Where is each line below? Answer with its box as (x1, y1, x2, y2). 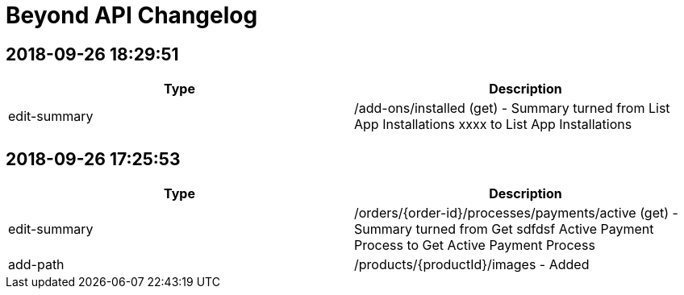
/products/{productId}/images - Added (354, 256, 590, 273)
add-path (8, 256, 65, 273)
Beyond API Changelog (6, 2, 258, 29)
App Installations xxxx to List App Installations (354, 116, 632, 133)
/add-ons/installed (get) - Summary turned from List (354, 100, 670, 117)
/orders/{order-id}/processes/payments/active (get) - (354, 205, 678, 222)
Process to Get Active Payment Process (354, 237, 595, 254)
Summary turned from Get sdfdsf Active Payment (354, 221, 654, 238)
